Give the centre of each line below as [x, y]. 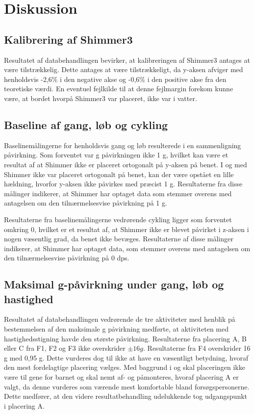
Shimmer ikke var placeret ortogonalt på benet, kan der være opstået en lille [119, 174]
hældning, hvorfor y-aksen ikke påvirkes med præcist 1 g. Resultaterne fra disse [123, 184]
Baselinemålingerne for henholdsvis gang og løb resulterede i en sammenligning [123, 145]
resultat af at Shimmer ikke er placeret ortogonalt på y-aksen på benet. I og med [126, 164]
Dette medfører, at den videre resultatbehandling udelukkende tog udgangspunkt [126, 396]
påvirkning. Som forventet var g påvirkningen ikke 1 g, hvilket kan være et [116, 155]
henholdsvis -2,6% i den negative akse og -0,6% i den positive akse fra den [115, 79]
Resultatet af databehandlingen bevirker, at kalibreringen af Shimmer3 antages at [127, 60]
